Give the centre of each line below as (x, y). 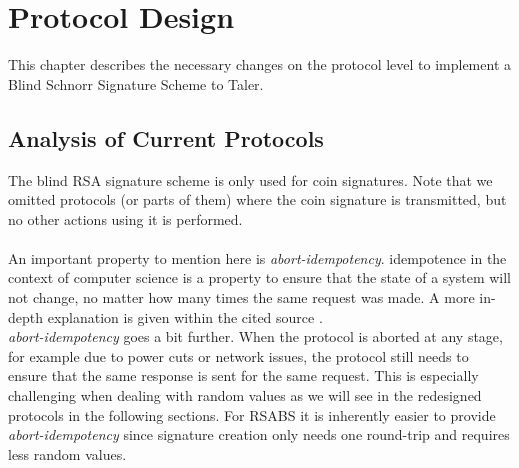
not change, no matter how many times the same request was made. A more (241, 297)
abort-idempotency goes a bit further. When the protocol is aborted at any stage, (255, 336)
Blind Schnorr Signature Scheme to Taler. (136, 83)
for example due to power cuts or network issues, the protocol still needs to (238, 355)
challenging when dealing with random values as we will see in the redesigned (245, 395)
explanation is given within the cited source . (185, 316)
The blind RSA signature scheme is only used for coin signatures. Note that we (250, 179)
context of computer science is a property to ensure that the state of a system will (259, 277)
